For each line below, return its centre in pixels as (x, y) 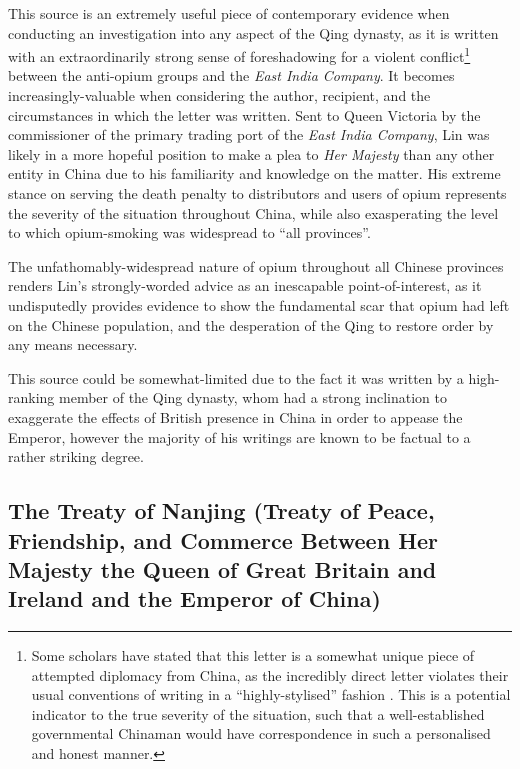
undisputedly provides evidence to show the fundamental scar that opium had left (259, 304)
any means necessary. (73, 344)
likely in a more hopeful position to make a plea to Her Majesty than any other (251, 153)
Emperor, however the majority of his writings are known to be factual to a (239, 436)
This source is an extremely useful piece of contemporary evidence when (229, 13)
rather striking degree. (76, 456)
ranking (31, 397)
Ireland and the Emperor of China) (194, 598)
